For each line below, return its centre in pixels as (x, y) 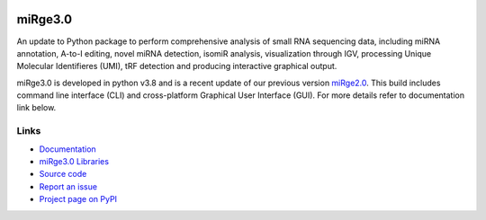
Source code (63, 174)
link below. (36, 108)
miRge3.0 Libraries (74, 161)
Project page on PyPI (78, 199)
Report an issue (68, 186)
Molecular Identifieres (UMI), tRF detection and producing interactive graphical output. (177, 66)
